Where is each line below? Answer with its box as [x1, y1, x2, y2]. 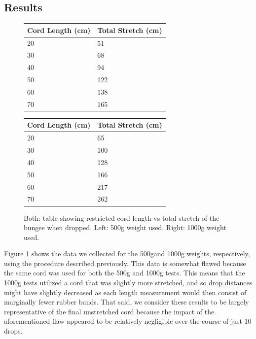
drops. [4, 326, 23, 336]
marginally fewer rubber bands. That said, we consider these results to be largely [4, 297, 249, 307]
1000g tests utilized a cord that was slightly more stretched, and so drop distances [4, 277, 253, 288]
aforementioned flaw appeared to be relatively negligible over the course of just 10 [4, 316, 252, 326]
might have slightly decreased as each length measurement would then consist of [4, 287, 247, 297]
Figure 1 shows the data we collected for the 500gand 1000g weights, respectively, [4, 248, 250, 259]
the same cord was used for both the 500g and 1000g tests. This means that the [4, 268, 245, 278]
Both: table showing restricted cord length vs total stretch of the [24, 212, 219, 223]
